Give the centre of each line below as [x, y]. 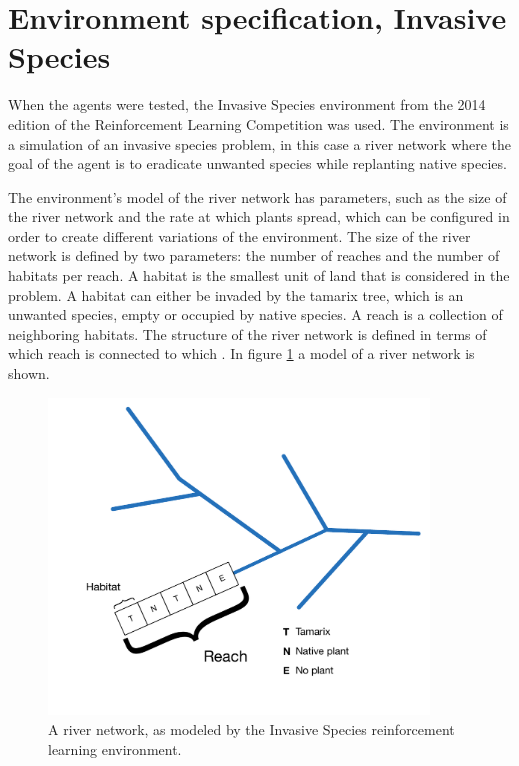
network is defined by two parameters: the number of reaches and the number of [254, 255]
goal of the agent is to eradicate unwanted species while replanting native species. [257, 163]
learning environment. [115, 748]
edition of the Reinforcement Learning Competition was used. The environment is [258, 123]
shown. [29, 373]
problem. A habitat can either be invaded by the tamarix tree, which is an [236, 294]
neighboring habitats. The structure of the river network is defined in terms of [247, 333]
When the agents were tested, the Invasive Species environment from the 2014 [247, 104]
